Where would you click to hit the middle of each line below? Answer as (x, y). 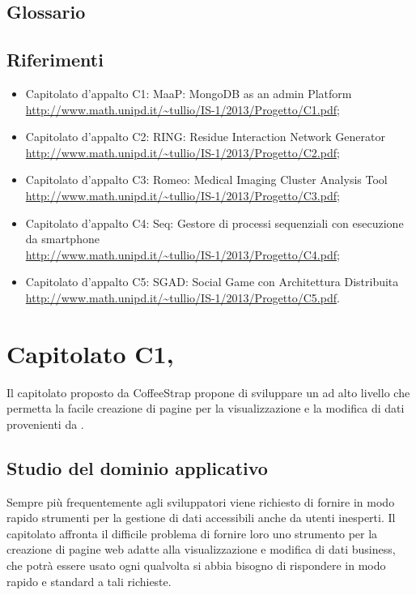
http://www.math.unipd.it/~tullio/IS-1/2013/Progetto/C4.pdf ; (183, 254)
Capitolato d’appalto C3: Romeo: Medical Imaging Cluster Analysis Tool (206, 180)
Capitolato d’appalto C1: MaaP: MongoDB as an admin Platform (189, 93)
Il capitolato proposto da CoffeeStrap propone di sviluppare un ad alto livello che (208, 392)
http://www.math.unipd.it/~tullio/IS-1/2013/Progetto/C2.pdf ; (183, 152)
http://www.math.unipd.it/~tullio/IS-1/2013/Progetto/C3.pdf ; (183, 195)
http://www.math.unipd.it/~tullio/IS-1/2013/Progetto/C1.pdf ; (183, 109)
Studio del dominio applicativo (137, 467)
